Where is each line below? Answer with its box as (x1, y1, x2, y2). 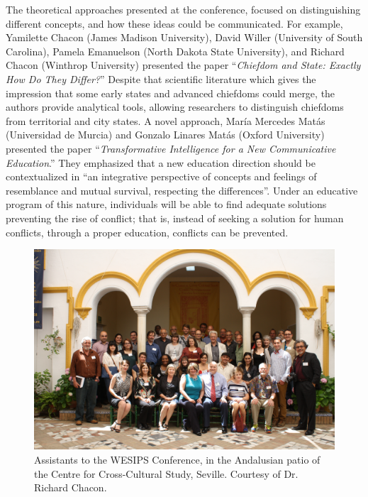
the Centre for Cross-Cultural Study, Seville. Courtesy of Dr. (34, 466, 299, 481)
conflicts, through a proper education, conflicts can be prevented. (6, 224, 289, 239)
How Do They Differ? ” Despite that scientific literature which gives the (6, 71, 316, 86)
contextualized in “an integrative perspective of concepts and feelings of (6, 169, 317, 184)
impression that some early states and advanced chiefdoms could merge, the (6, 85, 335, 100)
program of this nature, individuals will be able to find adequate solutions (6, 197, 327, 212)
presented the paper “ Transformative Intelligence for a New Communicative (6, 141, 336, 155)
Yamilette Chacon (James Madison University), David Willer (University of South (6, 30, 363, 45)
